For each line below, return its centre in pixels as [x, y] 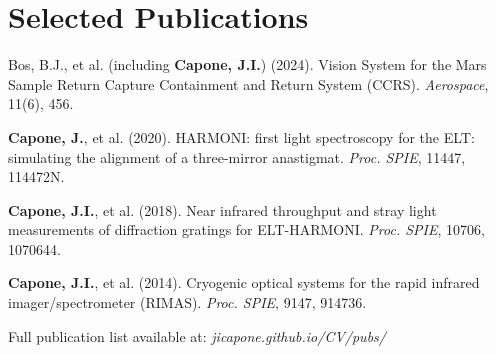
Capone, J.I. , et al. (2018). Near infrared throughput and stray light [222, 209]
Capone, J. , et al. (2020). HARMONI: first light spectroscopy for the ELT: [241, 136]
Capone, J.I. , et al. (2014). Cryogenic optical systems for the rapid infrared [244, 282]
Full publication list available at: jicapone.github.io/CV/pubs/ [197, 335]
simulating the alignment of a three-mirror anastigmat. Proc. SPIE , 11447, [237, 156]
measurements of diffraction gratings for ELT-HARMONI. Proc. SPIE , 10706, [246, 229]
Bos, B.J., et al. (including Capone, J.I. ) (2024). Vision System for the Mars [247, 64]
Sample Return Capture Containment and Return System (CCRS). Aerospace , [248, 83]
